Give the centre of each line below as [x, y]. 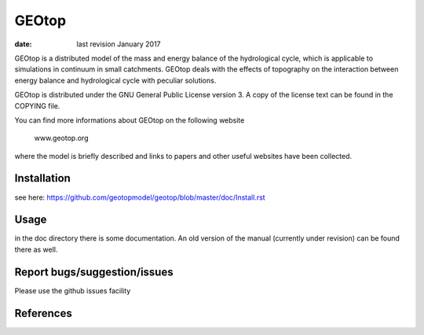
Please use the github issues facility [73, 290]
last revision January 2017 [119, 44]
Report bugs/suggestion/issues [94, 272]
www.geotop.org [61, 138]
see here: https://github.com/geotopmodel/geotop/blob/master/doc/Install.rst [140, 197]
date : [23, 44]
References [43, 313]
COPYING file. [37, 105]
